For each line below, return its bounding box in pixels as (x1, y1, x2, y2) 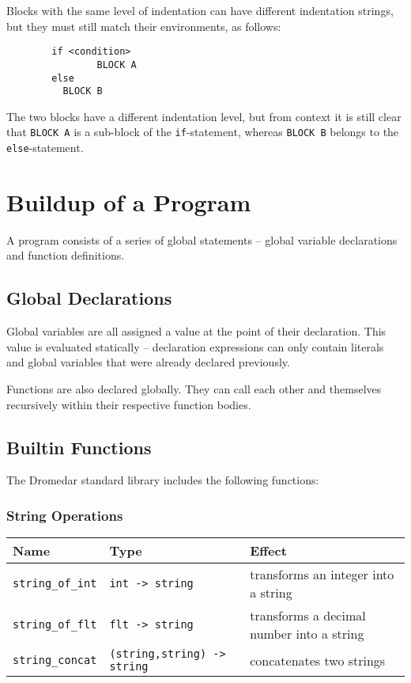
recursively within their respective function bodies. (6, 396, 251, 412)
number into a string (250, 624, 364, 643)
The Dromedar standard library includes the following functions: (6, 472, 319, 488)
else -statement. (6, 139, 84, 156)
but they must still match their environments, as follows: (6, 17, 281, 34)
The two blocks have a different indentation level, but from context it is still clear (6, 108, 402, 124)
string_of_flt (13, 618, 97, 632)
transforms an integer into (250, 565, 394, 584)
